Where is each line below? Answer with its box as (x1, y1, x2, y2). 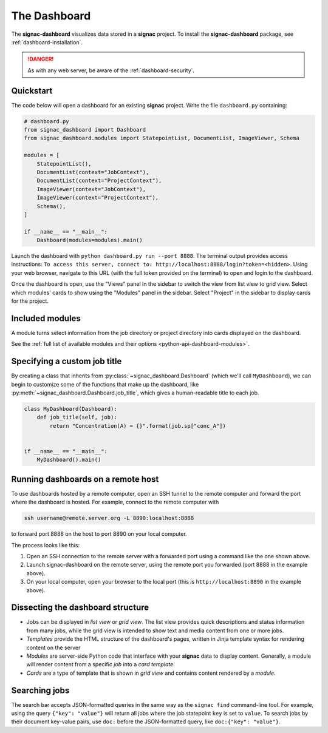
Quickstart (11, 86, 53, 96)
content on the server (26, 644, 81, 651)
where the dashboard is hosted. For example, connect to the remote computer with (11, 498, 219, 506)
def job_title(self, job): (36, 414, 118, 421)
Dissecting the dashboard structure (11, 603, 149, 613)
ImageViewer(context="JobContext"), (36, 186, 146, 192)
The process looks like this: (11, 541, 80, 549)
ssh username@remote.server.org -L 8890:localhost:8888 (24, 515, 194, 522)
